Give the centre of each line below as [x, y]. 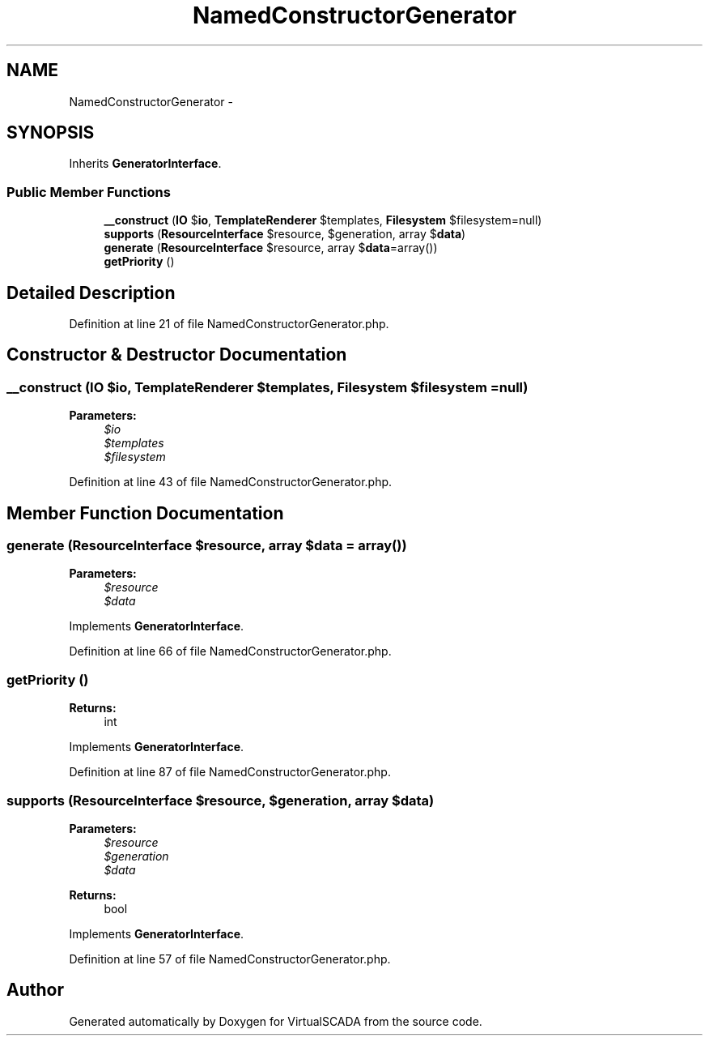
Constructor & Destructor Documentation [177, 355]
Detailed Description [91, 293]
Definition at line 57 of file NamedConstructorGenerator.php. [230, 959]
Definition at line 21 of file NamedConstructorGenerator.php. [229, 324]
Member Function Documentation [145, 513]
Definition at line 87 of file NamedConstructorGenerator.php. [230, 772]
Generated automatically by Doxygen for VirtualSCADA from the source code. [276, 1021]
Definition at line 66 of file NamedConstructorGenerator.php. [230, 651]
